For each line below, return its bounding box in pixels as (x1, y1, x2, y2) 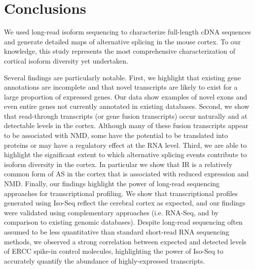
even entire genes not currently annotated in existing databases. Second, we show (4, 101, 250, 111)
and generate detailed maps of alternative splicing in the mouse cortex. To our (4, 36, 241, 46)
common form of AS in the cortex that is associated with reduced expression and (4, 168, 249, 179)
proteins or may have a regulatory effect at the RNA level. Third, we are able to (4, 139, 247, 150)
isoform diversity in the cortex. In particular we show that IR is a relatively (4, 159, 233, 169)
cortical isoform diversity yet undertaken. (4, 55, 128, 66)
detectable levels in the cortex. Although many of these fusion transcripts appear (4, 120, 249, 131)
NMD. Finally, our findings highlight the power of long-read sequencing (4, 178, 220, 189)
